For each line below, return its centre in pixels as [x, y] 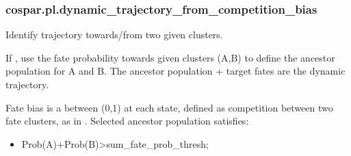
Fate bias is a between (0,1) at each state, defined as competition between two [169, 107]
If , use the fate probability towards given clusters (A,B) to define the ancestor [170, 57]
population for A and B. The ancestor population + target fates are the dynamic [175, 71]
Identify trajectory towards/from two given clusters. [114, 35]
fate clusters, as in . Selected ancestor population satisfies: [127, 121]
